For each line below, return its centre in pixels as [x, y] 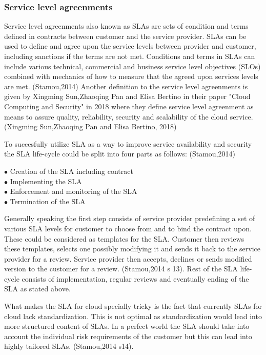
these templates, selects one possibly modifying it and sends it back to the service [132, 249]
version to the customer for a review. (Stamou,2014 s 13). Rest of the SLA [121, 269]
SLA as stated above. [37, 289]
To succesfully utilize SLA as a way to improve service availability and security [128, 143]
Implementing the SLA [46, 181]
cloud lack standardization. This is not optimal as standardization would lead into [133, 316]
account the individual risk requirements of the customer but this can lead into [128, 336]
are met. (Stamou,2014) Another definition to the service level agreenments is [126, 86]
